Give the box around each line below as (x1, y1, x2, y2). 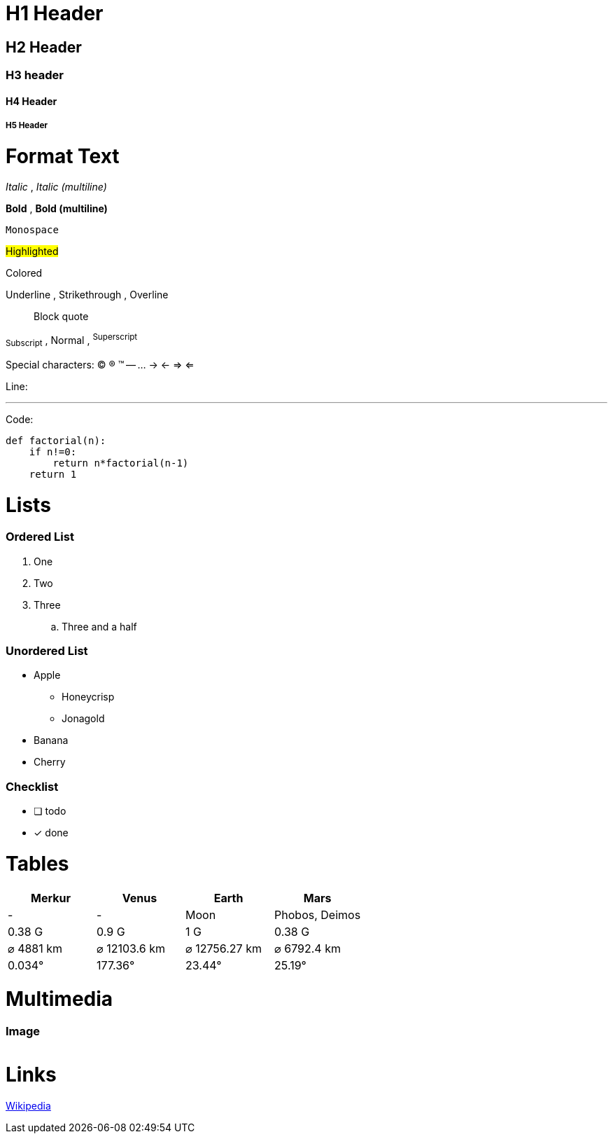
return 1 (29, 468, 77, 480)
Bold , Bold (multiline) (6, 202, 108, 215)
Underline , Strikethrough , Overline (6, 289, 169, 301)
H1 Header (6, 1, 104, 25)
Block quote (34, 310, 89, 323)
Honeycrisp (62, 691, 115, 703)
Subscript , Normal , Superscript (6, 332, 138, 349)
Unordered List (6, 644, 88, 658)
